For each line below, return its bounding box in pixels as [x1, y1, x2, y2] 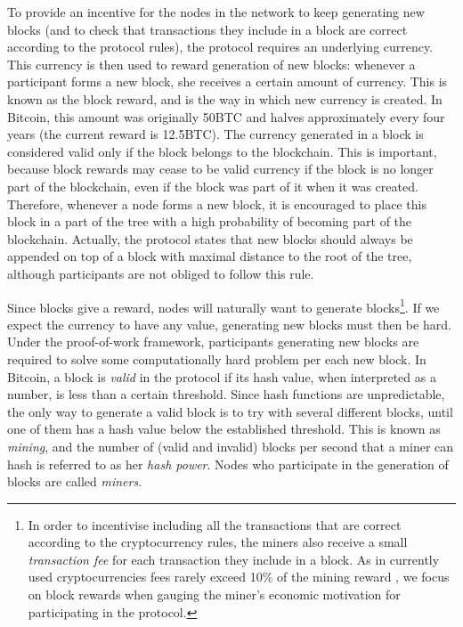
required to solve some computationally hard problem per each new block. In [7, 349, 426, 368]
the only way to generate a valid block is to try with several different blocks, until [7, 402, 453, 420]
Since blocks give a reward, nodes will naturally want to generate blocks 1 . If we [7, 295, 440, 316]
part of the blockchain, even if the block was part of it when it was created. [7, 176, 418, 195]
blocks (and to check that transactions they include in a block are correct [7, 20, 408, 38]
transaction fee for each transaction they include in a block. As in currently [28, 550, 440, 568]
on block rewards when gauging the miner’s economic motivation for [28, 585, 401, 604]
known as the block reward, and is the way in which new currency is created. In [7, 89, 443, 108]
